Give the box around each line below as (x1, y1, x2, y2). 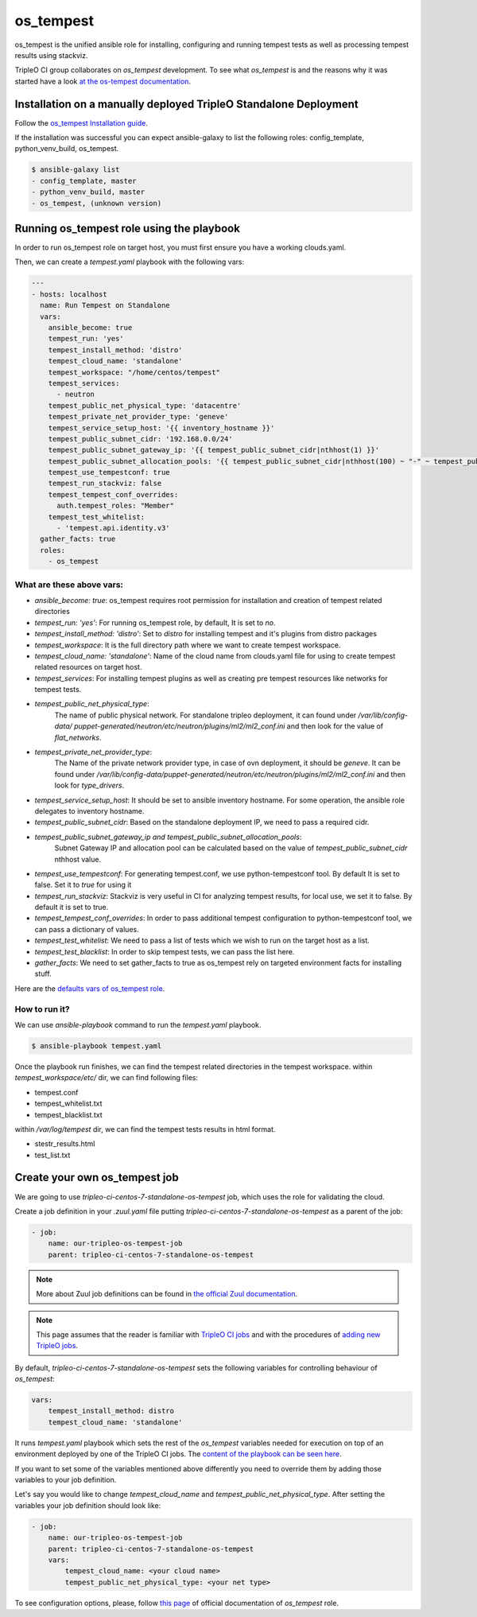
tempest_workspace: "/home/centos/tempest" (48, 367, 220, 377)
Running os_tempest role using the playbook (14, 221, 240, 235)
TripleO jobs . (36, 1341, 79, 1351)
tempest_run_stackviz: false (48, 479, 162, 488)
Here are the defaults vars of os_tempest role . (14, 983, 165, 993)
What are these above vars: (14, 579, 123, 590)
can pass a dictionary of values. (34, 924, 139, 934)
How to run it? (14, 1003, 71, 1014)
